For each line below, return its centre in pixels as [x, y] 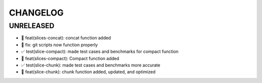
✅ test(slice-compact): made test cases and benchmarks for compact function [100, 51]
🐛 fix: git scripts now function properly [59, 45]
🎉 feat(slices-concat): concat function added [66, 38]
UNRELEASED [32, 26]
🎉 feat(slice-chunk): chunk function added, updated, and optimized [88, 72]
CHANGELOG [36, 13]
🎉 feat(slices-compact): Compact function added [70, 58]
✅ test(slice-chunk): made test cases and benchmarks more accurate [91, 65]
